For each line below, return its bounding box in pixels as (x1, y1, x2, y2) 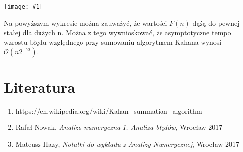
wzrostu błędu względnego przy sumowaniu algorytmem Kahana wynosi (4, 37, 222, 47)
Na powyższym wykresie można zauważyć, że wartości (4, 17, 167, 28)
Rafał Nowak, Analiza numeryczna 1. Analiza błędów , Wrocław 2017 (15, 122, 223, 132)
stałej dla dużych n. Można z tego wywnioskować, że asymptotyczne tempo (4, 27, 231, 38)
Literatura (4, 76, 75, 97)
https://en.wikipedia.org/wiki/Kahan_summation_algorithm (15, 105, 202, 115)
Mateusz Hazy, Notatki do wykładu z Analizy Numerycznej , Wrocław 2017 (15, 138, 240, 149)
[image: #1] (4, 3, 43, 10)
